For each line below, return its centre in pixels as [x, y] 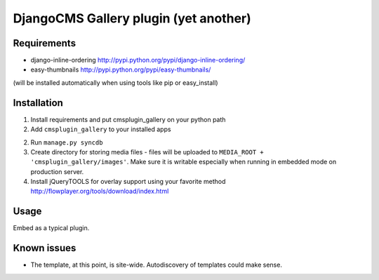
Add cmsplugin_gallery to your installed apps [101, 129]
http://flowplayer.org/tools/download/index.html [100, 191]
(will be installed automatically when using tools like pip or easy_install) [115, 82]
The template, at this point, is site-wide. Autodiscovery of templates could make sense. [156, 265]
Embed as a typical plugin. [51, 228]
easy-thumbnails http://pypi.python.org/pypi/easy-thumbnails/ [121, 69]
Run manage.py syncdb [67, 142]
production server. [57, 171]
